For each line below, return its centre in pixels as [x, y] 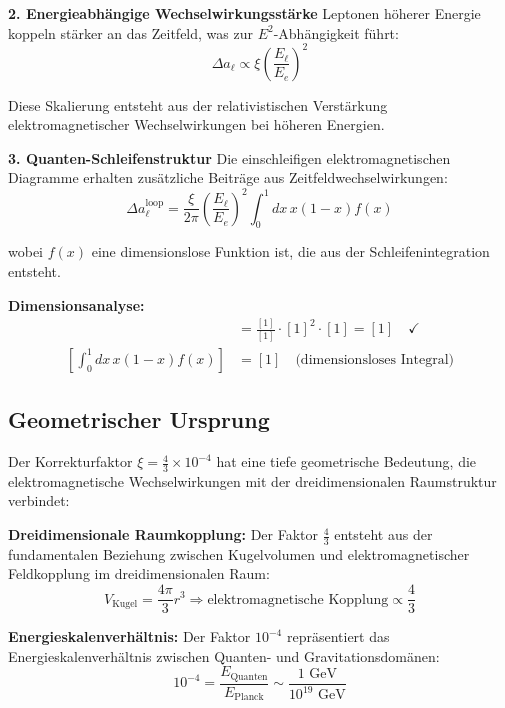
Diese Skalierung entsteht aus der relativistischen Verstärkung [198, 104]
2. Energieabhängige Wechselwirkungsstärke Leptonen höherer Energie [244, 13]
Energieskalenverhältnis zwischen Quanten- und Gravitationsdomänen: [224, 655]
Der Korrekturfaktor [70, 461]
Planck [249, 697]
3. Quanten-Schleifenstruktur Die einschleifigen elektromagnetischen [229, 157]
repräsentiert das [338, 636]
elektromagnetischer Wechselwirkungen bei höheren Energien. [196, 124]
